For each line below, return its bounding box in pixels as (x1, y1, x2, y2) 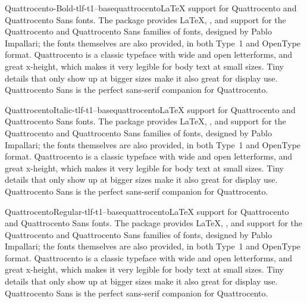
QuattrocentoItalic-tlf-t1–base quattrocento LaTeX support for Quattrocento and (5, 103, 296, 115)
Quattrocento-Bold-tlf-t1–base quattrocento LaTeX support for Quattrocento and (5, 2, 297, 14)
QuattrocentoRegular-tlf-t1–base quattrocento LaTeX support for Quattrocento (5, 205, 289, 217)
